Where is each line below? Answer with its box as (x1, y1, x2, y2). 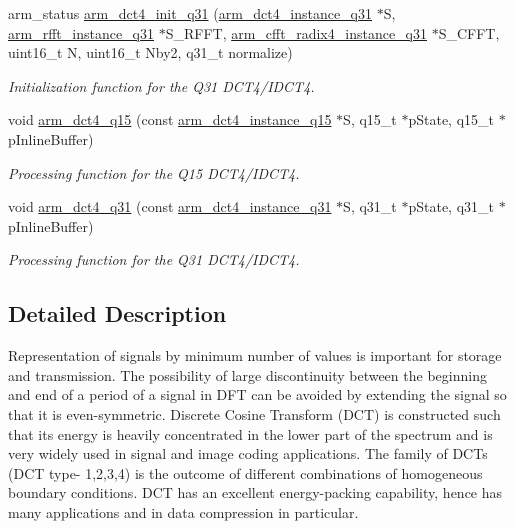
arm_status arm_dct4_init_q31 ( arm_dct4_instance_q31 (8, 3, 372, 23)
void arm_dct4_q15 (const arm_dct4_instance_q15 (8, 109, 332, 130)
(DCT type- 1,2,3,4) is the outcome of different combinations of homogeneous (8, 462, 483, 483)
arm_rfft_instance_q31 (8, 22, 154, 43)
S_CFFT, (438, 22, 500, 43)
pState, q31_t (408, 196, 495, 217)
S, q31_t (343, 196, 397, 217)
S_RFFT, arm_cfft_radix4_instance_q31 (165, 22, 427, 43)
